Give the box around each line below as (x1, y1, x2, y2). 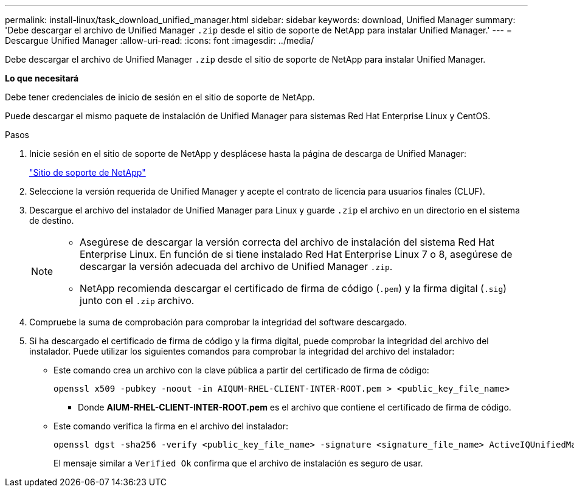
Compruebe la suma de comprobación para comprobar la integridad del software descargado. (29, 317, 407, 327)
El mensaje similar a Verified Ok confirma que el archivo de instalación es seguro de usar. (54, 458, 423, 468)
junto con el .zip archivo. (80, 294, 195, 307)
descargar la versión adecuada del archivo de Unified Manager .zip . (80, 260, 393, 272)
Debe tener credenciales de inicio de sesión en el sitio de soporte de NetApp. (5, 92, 315, 102)
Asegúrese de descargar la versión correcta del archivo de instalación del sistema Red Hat (80, 236, 494, 248)
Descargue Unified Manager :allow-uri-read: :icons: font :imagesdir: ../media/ (5, 35, 314, 46)
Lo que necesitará (5, 73, 79, 83)
